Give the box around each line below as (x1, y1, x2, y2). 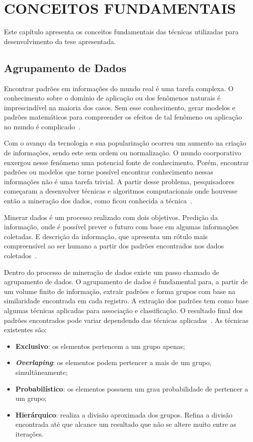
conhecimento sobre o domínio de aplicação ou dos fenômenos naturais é (4, 93, 221, 103)
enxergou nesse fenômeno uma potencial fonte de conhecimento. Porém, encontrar (4, 157, 249, 167)
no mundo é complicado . (4, 121, 80, 131)
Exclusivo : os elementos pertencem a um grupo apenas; (15, 341, 185, 351)
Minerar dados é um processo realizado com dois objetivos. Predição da (4, 212, 218, 222)
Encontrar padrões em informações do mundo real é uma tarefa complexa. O (4, 83, 234, 93)
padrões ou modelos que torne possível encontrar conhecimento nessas (4, 167, 213, 177)
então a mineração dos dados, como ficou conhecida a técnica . (4, 196, 192, 206)
